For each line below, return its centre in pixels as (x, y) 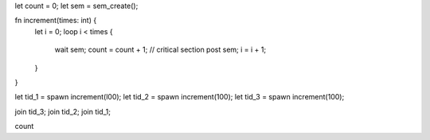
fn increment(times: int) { (56, 21)
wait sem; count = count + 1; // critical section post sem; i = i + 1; (160, 50)
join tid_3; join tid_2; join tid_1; (63, 111)
